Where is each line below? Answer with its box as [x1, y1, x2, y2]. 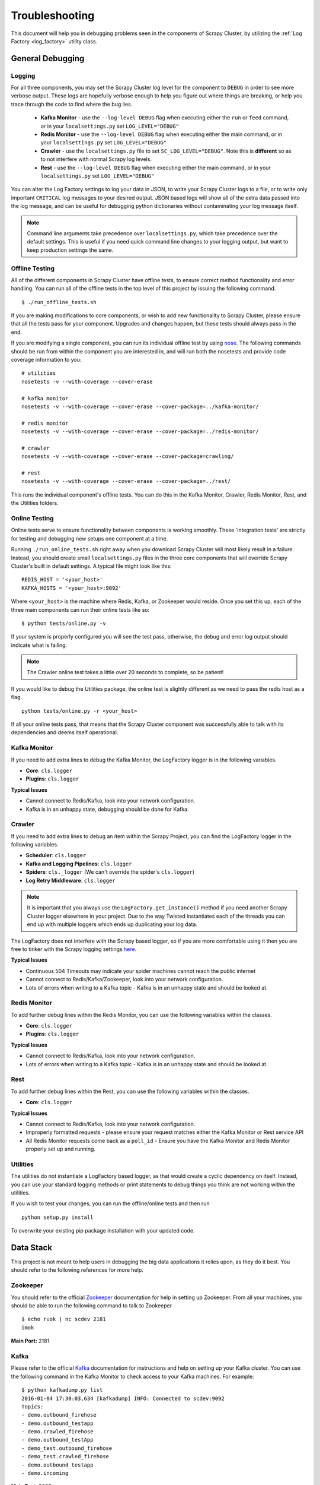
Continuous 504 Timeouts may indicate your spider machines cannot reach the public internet [25, 967, 256, 974]
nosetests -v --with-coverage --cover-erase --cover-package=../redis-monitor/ [21, 428, 259, 435]
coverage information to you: [11, 356, 82, 363]
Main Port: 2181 [11, 1337, 50, 1345]
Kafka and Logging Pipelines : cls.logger [25, 860, 132, 867]
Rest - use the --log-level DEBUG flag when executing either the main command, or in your [40, 164, 271, 171]
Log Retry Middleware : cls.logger [25, 877, 116, 884]
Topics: [21, 1403, 44, 1410]
